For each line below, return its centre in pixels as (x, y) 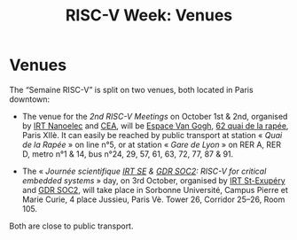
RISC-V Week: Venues (149, 15)
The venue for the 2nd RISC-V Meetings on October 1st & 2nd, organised (155, 116)
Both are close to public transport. (71, 226)
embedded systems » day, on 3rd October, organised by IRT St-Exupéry (153, 180)
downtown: (30, 99)
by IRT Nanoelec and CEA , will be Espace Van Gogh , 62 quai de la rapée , (155, 126)
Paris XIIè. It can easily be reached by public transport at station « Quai (152, 135)
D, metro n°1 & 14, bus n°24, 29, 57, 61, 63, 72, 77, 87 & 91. (128, 154)
